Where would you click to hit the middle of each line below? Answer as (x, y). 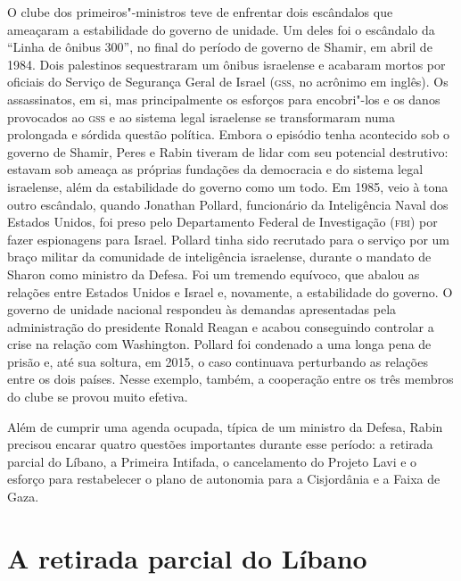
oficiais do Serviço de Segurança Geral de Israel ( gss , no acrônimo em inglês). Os (228, 82)
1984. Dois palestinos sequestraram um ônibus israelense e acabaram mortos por (226, 64)
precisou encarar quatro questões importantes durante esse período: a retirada (220, 444)
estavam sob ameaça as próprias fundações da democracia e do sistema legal (215, 169)
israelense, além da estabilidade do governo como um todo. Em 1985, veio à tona (228, 186)
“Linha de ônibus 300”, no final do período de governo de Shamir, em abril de (220, 47)
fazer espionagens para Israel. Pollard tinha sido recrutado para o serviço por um (229, 239)
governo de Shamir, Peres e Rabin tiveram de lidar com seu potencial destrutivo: (228, 151)
